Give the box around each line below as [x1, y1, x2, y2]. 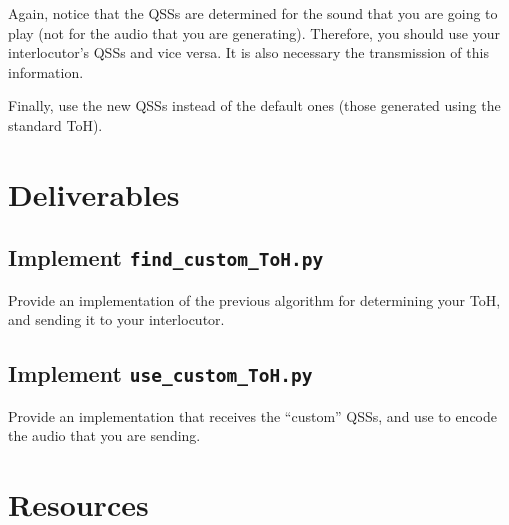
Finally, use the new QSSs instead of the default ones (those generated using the [8, 95, 501, 116]
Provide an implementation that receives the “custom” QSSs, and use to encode [8, 405, 497, 426]
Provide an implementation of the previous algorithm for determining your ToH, [8, 289, 501, 310]
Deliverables [8, 173, 180, 214]
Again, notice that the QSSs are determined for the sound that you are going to [8, 3, 498, 23]
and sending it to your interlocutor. [8, 309, 225, 330]
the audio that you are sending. [8, 425, 201, 446]
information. [8, 61, 84, 82]
